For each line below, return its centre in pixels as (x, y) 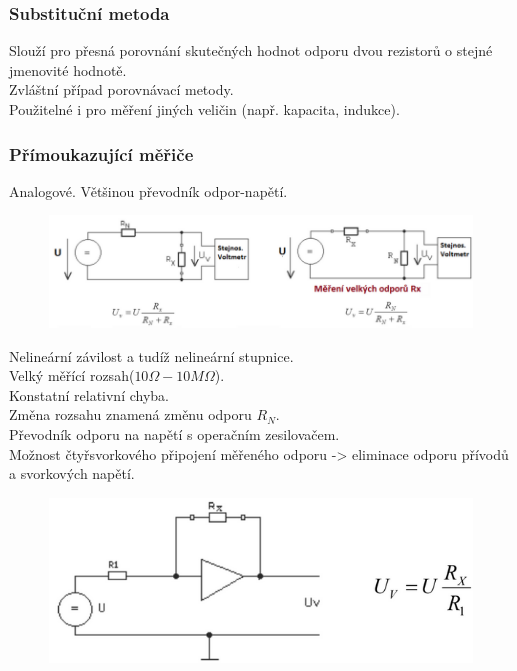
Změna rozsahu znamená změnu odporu (130, 414)
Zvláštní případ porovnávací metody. (121, 89)
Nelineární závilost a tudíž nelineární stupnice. (151, 355)
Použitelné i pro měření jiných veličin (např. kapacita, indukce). (204, 109)
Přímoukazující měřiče (101, 153)
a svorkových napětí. (72, 473)
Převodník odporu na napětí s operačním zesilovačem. (174, 434)
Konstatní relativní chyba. (89, 394)
